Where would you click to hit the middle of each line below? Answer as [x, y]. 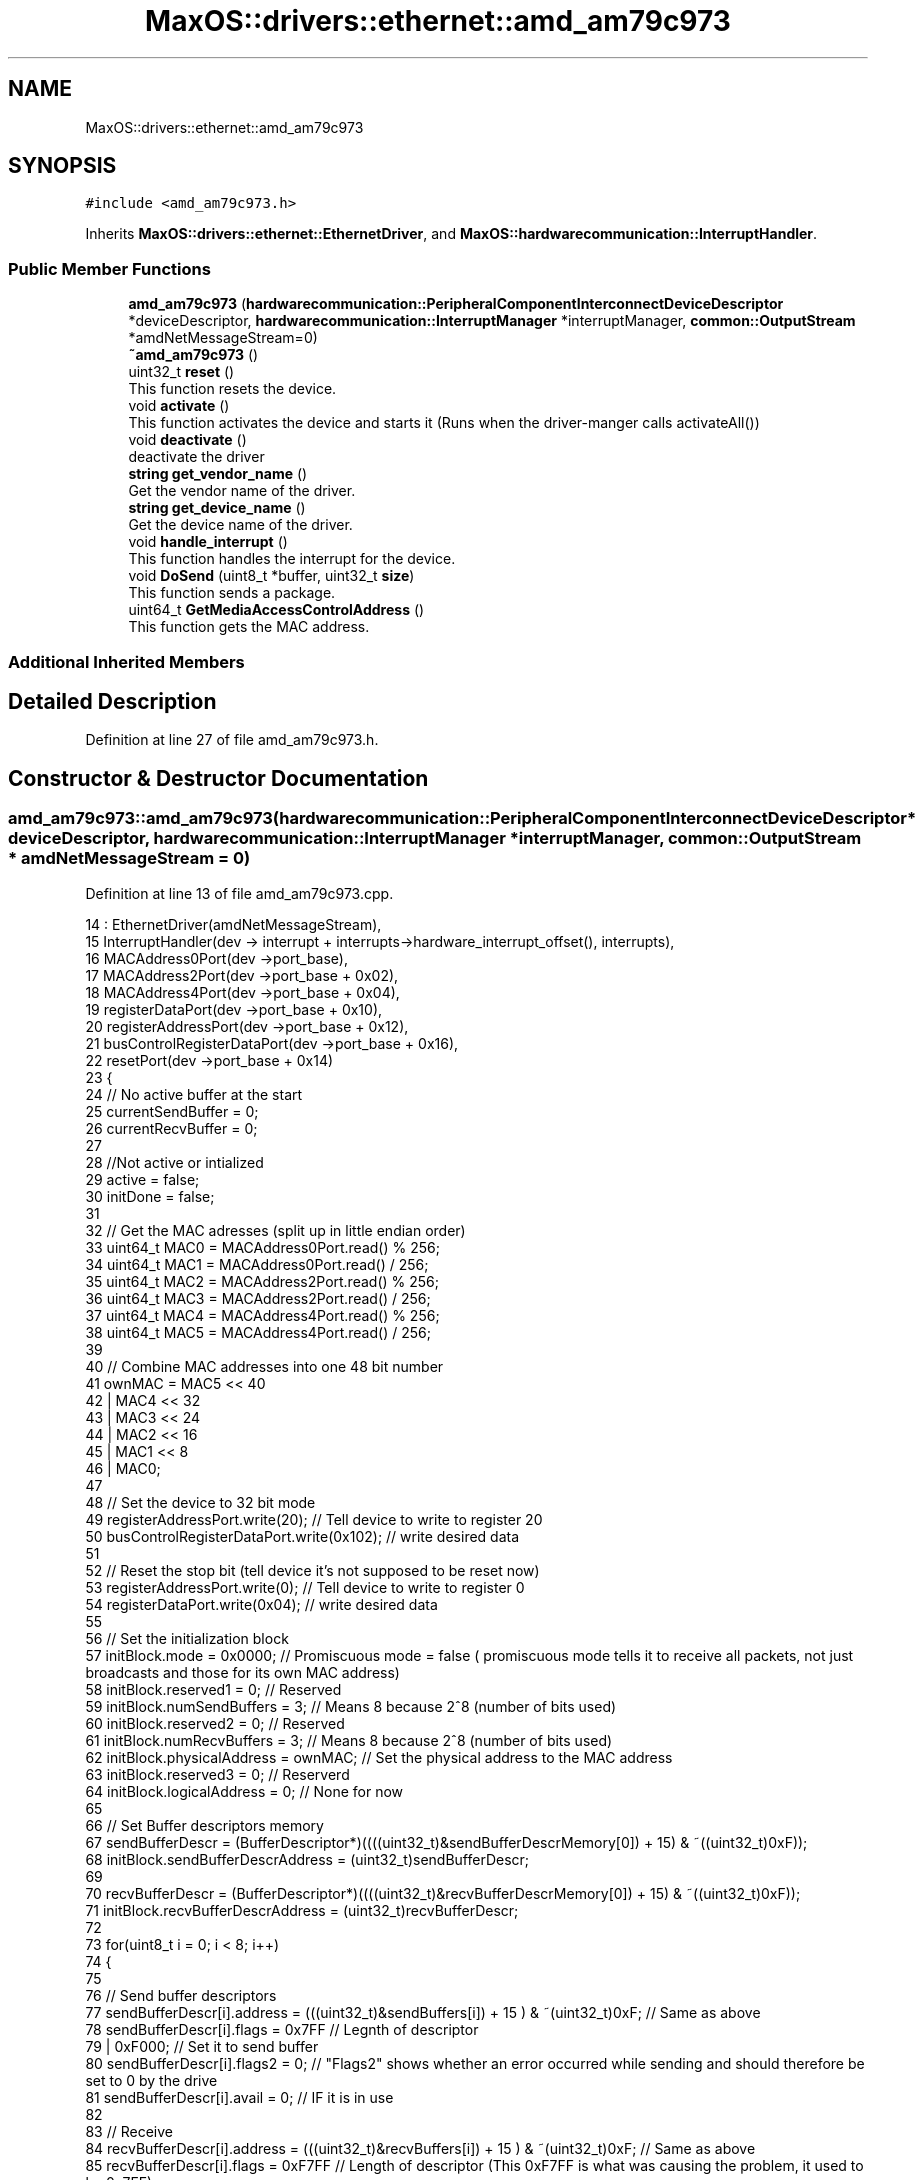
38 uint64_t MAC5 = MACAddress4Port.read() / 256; [258, 1332]
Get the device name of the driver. [240, 525]
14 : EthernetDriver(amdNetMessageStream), [233, 924]
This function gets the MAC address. [249, 627]
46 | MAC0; [123, 1468]
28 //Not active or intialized [174, 1162]
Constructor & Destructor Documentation [218, 778]
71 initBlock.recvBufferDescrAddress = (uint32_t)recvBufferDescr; [302, 1910]
